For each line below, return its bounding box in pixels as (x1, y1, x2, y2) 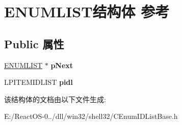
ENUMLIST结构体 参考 (4, 1, 170, 22)
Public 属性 (4, 36, 64, 51)
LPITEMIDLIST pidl (4, 77, 73, 87)
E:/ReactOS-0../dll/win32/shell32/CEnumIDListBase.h (4, 111, 178, 121)
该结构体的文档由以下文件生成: (4, 93, 106, 104)
